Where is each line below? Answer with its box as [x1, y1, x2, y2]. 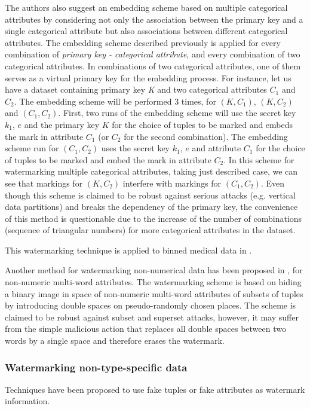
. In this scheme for [223, 153, 294, 166]
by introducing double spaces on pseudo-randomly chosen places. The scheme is [5, 299, 296, 312]
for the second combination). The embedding [124, 130, 288, 142]
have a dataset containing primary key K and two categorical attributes [5, 83, 267, 96]
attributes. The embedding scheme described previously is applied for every [5, 36, 281, 48]
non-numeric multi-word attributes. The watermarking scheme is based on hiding [5, 276, 302, 288]
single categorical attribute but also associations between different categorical [5, 25, 288, 37]
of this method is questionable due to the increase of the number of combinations [5, 212, 302, 224]
